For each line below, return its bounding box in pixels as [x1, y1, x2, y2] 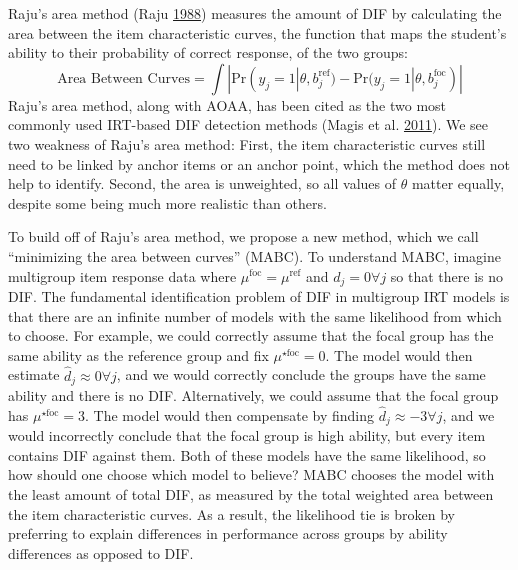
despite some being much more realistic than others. [8, 192, 327, 213]
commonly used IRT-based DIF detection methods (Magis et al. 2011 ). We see [8, 114, 489, 135]
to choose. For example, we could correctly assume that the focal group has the [8, 325, 494, 346]
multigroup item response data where [8, 265, 237, 286]
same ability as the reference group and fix [8, 344, 269, 365]
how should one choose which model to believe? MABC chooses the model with [8, 464, 495, 485]
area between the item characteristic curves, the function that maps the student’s [8, 22, 507, 43]
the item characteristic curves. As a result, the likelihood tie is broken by [8, 503, 455, 524]
